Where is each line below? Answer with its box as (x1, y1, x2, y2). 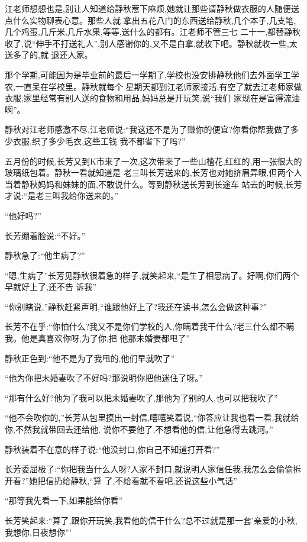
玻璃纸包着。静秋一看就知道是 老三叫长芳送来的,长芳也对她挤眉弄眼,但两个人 (5, 166, 302, 179)
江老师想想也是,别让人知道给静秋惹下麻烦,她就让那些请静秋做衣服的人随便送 (5, 2, 299, 14)
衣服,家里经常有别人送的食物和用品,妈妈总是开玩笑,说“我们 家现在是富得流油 (5, 92, 300, 104)
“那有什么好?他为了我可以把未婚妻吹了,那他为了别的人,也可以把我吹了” (5, 391, 278, 404)
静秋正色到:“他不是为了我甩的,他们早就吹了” (5, 351, 174, 364)
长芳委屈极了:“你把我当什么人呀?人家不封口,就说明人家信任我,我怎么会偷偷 (5, 463, 293, 475)
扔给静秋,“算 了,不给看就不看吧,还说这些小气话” (54, 474, 237, 486)
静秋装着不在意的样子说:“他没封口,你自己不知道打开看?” (5, 443, 220, 455)
